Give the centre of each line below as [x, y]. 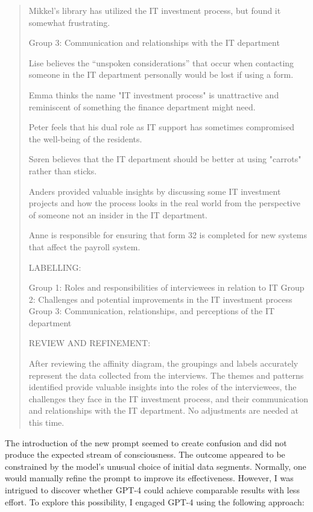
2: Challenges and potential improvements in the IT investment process [160, 299]
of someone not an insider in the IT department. [118, 214]
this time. [46, 422]
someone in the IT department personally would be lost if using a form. [161, 74]
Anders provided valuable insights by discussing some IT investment [155, 191]
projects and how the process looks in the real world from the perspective [164, 203]
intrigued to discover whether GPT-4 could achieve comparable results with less [152, 490]
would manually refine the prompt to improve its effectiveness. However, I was [149, 478]
